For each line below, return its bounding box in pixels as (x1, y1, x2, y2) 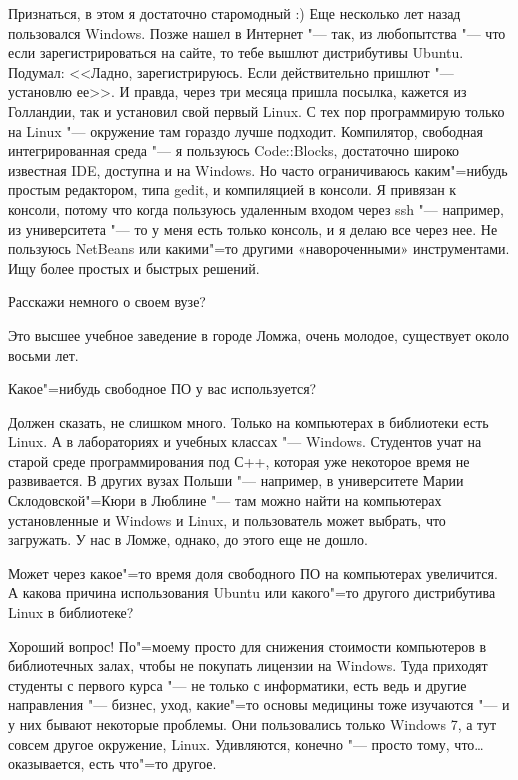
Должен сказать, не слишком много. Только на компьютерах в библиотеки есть (8, 411, 489, 432)
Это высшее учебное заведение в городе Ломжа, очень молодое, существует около (8, 324, 510, 345)
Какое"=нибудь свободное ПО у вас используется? (8, 378, 317, 399)
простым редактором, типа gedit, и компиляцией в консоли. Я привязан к (8, 179, 457, 200)
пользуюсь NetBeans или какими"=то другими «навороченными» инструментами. (8, 238, 510, 259)
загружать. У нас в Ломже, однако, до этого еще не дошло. (8, 529, 368, 550)
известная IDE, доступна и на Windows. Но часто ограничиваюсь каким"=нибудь (8, 159, 508, 180)
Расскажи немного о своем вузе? (8, 291, 206, 312)
